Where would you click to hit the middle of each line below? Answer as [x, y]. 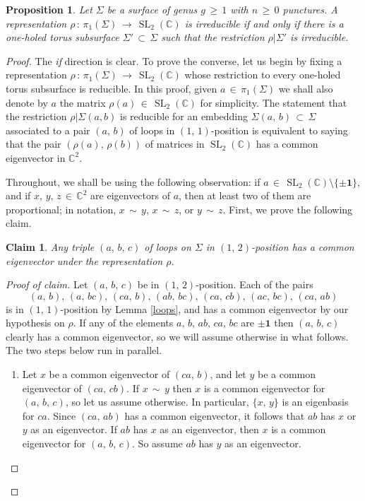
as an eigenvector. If [74, 429]
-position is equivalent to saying [279, 130]
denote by [27, 102]
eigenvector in [36, 157]
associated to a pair [48, 130]
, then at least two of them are [245, 195]
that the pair [34, 144]
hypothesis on [35, 323]
